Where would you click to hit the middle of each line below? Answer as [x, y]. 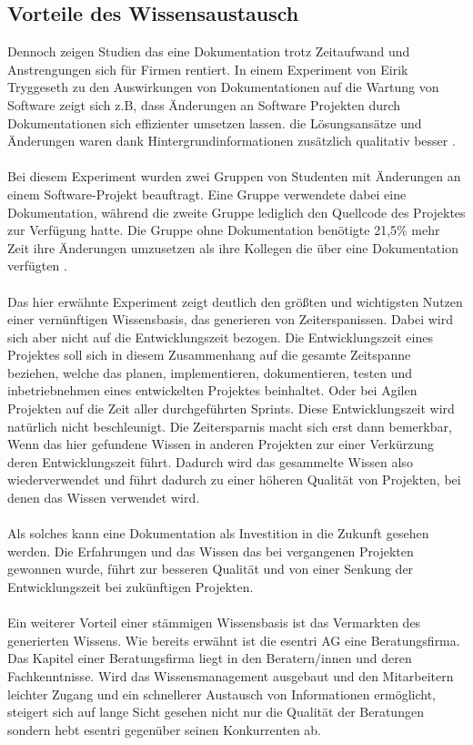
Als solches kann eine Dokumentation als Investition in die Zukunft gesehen [218, 533]
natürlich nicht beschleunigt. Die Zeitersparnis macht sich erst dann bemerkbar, [230, 426]
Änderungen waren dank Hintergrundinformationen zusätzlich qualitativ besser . [231, 141]
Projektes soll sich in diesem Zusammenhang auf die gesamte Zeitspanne [209, 355]
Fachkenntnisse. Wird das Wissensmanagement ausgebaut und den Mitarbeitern [231, 675]
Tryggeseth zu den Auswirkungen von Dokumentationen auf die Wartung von [223, 87]
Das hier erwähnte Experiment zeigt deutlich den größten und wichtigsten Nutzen [235, 301]
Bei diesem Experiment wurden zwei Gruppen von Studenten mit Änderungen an [234, 176]
